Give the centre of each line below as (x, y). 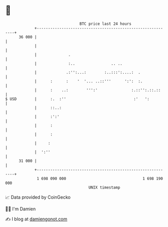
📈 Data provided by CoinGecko (38, 197)
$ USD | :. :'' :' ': (77, 99)
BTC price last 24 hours (106, 24)
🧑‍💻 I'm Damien (21, 209)
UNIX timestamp (104, 187)
